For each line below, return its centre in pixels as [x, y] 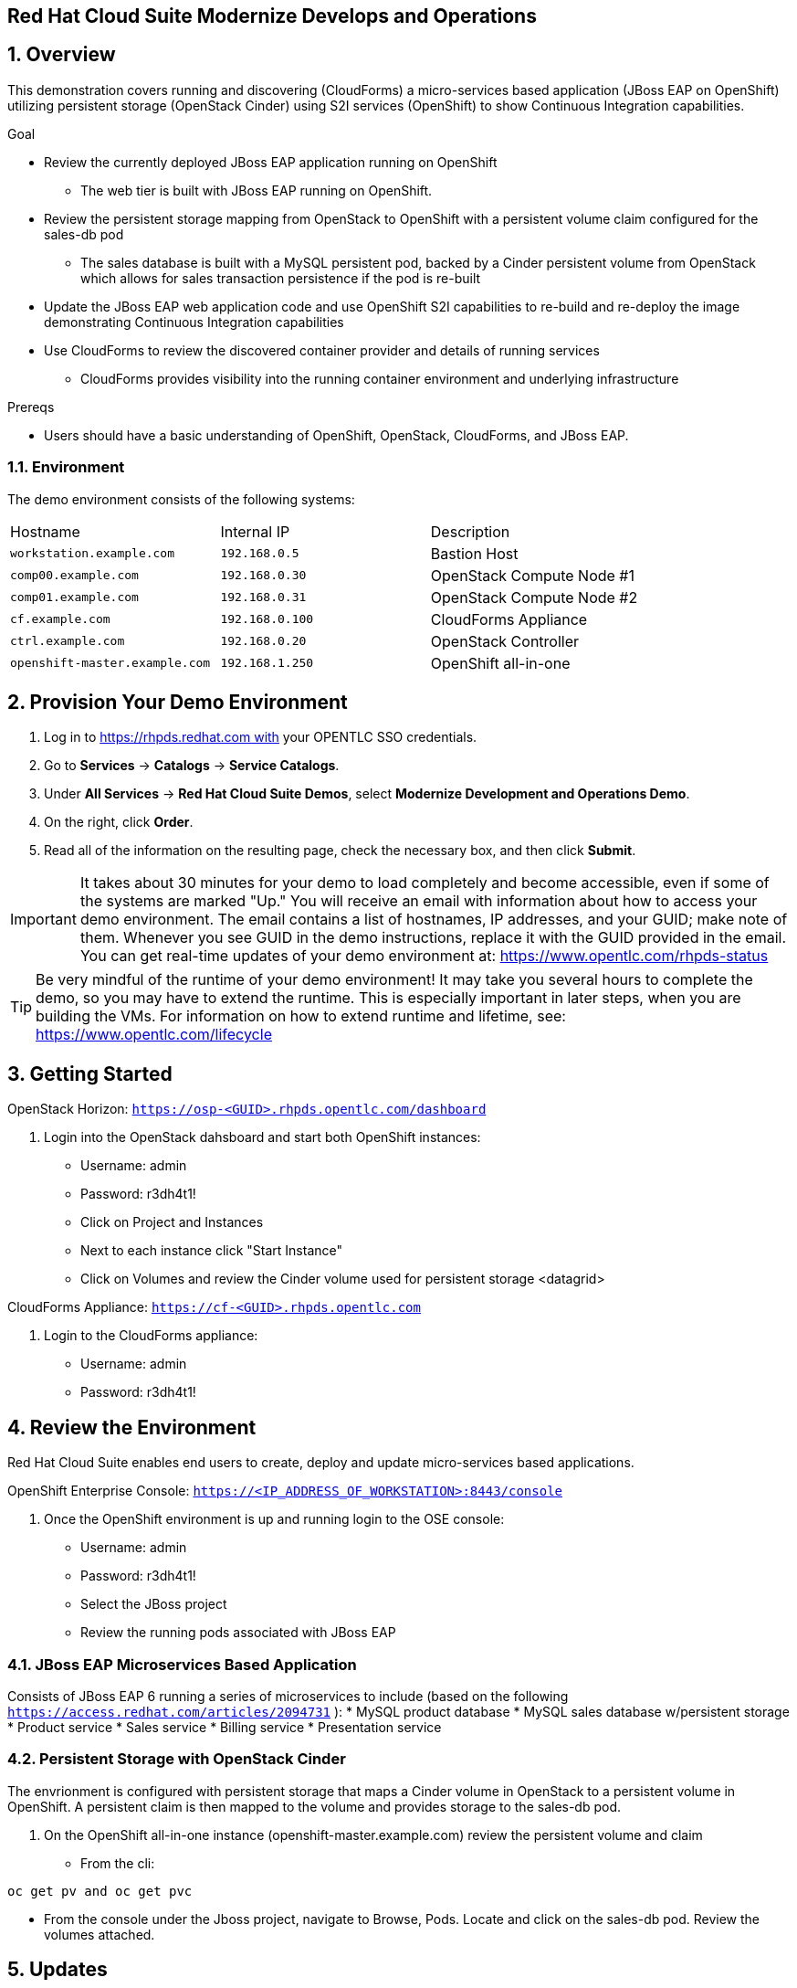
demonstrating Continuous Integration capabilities [194, 322]
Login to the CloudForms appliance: [151, 1336]
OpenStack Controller [505, 641]
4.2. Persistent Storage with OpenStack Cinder [177, 1759]
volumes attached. [100, 1934]
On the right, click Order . [119, 822]
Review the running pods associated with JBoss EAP [238, 1633]
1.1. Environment [66, 467]
